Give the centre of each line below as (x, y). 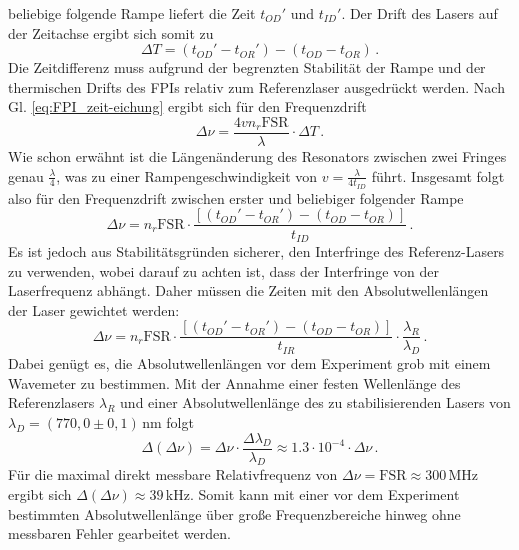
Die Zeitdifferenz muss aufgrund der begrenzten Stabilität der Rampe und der (247, 67)
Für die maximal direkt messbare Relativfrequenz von (173, 474)
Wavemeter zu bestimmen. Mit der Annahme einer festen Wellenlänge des (234, 382)
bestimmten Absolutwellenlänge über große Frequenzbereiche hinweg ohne (234, 513)
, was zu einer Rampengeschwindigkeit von (187, 175)
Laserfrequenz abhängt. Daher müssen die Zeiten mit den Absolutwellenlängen (248, 290)
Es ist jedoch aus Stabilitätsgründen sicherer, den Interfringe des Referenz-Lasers (256, 250)
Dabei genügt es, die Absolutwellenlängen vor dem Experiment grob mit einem (249, 363)
